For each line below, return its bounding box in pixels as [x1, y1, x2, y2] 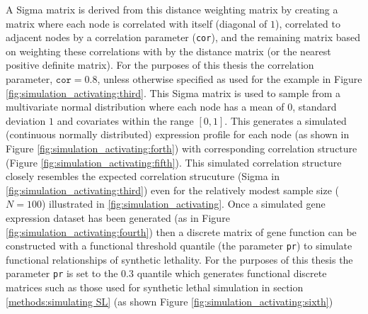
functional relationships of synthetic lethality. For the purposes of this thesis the [6, 252, 353, 267]
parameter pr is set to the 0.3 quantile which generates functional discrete [6, 266, 327, 281]
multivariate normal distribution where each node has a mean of [6, 99, 284, 114]
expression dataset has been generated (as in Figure [6, 210, 230, 225]
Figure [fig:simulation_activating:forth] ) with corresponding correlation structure [6, 141, 357, 155]
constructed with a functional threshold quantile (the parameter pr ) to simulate [6, 238, 352, 253]
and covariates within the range [57, 113, 194, 128]
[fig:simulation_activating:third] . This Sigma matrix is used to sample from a [6, 85, 341, 100]
